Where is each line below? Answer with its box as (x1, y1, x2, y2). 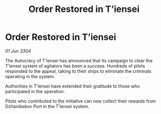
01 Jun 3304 (5, 48, 31, 54)
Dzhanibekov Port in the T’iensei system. (5, 103, 89, 109)
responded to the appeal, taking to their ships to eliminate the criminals (5, 68, 151, 74)
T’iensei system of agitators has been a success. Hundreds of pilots (5, 63, 145, 69)
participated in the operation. (5, 88, 65, 94)
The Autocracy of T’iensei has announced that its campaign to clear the (5, 57, 153, 63)
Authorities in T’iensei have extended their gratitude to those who (5, 83, 140, 89)
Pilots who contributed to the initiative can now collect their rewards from (5, 98, 156, 104)
